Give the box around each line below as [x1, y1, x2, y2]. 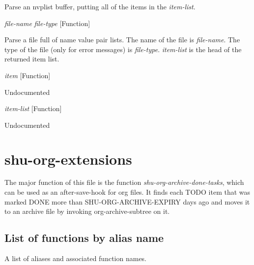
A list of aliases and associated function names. [4, 253, 147, 264]
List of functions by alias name [4, 230, 164, 245]
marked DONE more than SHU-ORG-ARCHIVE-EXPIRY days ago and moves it [4, 196, 250, 206]
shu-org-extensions [4, 148, 132, 169]
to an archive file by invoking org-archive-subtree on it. [4, 206, 170, 216]
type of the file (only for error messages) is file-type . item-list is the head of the [4, 44, 242, 54]
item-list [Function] [4, 103, 62, 114]
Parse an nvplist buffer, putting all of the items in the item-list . [4, 1, 196, 11]
